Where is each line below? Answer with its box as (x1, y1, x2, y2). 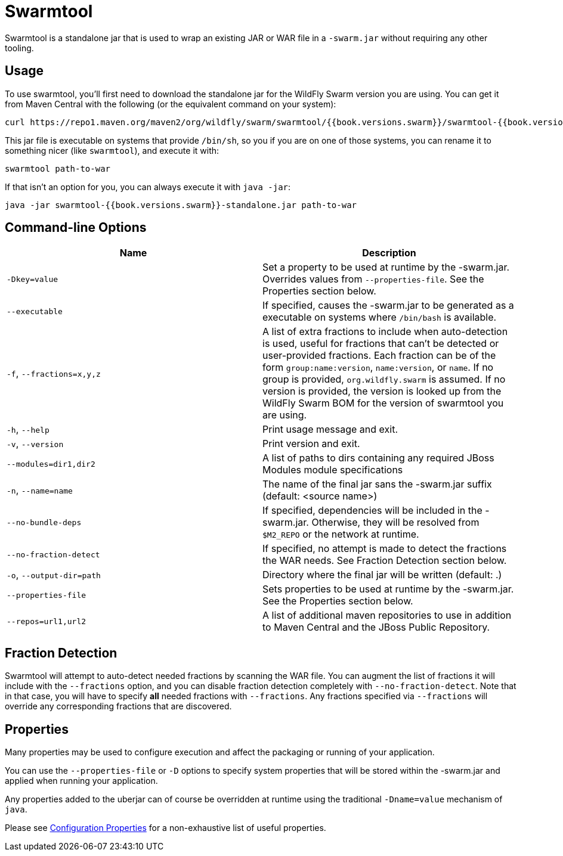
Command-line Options (5, 220, 147, 235)
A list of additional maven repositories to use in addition (262, 609, 512, 622)
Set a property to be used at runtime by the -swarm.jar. (262, 261, 510, 274)
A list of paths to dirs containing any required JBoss (262, 452, 494, 464)
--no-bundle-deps (7, 517, 82, 527)
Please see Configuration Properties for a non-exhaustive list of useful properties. (5, 823, 326, 833)
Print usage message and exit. (262, 423, 398, 436)
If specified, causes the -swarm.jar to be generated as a (262, 299, 514, 312)
